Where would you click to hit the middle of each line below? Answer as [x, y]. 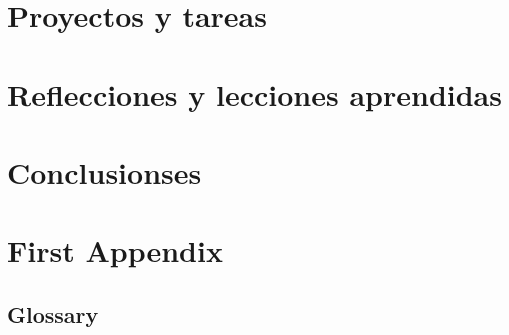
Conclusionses [104, 171]
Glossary [53, 313]
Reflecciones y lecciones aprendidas [254, 93]
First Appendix [115, 250]
